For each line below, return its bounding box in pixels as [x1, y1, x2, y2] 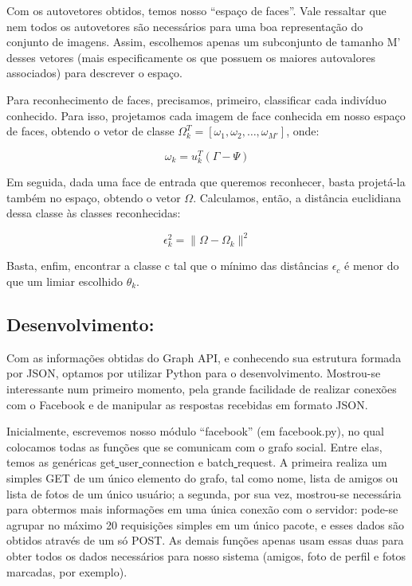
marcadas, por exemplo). [6, 563, 128, 580]
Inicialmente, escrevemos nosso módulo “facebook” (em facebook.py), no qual [6, 423, 384, 439]
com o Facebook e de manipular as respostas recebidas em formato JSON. [6, 396, 368, 412]
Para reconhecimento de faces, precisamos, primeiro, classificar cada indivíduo [6, 91, 386, 107]
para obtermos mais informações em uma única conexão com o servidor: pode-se [6, 501, 398, 518]
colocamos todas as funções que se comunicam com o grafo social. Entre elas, [6, 438, 383, 455]
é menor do [344, 257, 399, 274]
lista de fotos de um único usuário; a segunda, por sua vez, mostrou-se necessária [6, 485, 402, 502]
